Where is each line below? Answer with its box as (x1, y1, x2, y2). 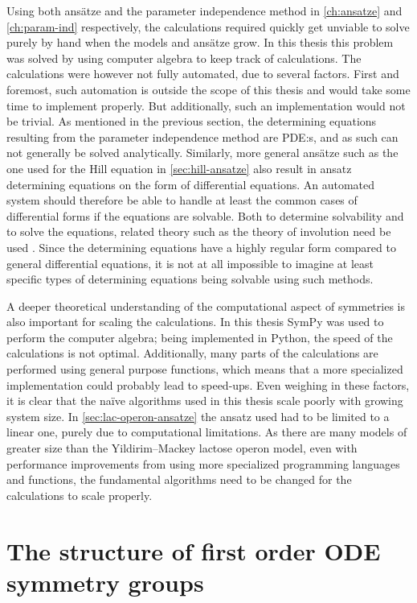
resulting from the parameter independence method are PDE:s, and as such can (6, 128, 399, 145)
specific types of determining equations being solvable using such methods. (6, 271, 374, 287)
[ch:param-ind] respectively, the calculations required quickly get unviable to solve (6, 18, 410, 35)
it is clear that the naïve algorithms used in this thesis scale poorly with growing (6, 392, 403, 409)
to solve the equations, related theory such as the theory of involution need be (6, 223, 391, 240)
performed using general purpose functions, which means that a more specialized (6, 361, 403, 378)
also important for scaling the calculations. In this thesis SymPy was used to (6, 313, 384, 330)
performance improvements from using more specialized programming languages (6, 455, 400, 472)
